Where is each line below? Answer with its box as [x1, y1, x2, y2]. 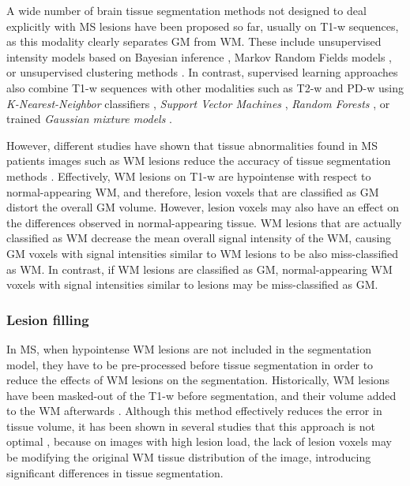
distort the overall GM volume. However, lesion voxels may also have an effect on [6, 199, 400, 215]
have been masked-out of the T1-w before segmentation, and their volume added [6, 387, 397, 403]
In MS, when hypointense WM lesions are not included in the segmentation [6, 340, 371, 357]
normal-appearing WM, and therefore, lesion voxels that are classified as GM [6, 183, 379, 200]
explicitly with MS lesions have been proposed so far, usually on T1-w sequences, [6, 17, 399, 34]
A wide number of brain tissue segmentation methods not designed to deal [6, 2, 367, 18]
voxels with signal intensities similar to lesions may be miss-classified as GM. [6, 276, 378, 293]
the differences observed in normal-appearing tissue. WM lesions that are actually [6, 214, 402, 230]
